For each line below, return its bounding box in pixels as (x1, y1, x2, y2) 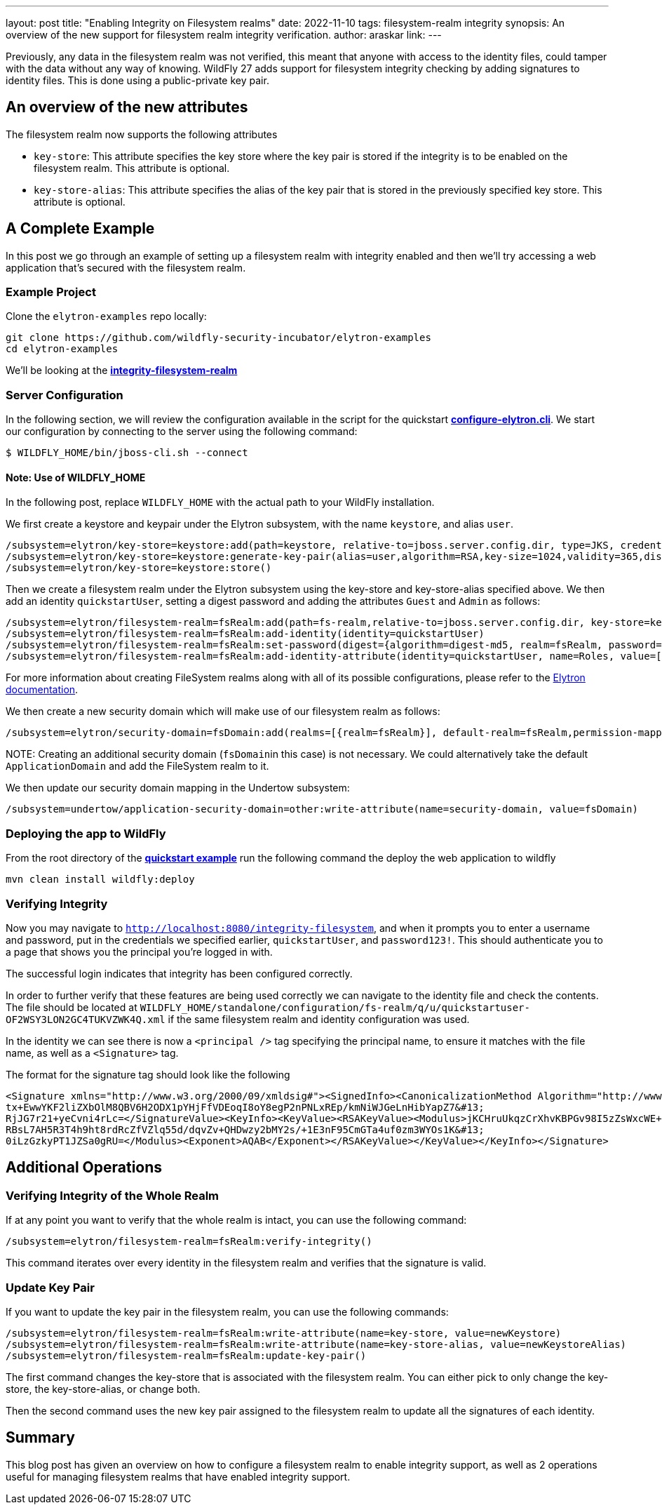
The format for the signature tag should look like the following (6, 1068, 290, 1081)
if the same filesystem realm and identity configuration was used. (168, 1013, 470, 1025)
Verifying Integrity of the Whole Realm (6, 1188, 219, 1203)
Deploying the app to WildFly (6, 826, 166, 841)
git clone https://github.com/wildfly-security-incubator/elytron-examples (6, 332, 431, 344)
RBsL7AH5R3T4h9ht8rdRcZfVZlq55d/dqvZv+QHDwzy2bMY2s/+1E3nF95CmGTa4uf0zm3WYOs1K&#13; (6, 1123, 485, 1135)
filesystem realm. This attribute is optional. (34, 161, 230, 174)
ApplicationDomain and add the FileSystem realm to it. (6, 760, 269, 773)
